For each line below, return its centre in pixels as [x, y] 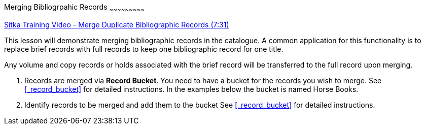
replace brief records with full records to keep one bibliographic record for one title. [144, 49]
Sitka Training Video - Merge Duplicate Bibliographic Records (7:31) [117, 24]
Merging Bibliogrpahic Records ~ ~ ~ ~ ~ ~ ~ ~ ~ [74, 8]
